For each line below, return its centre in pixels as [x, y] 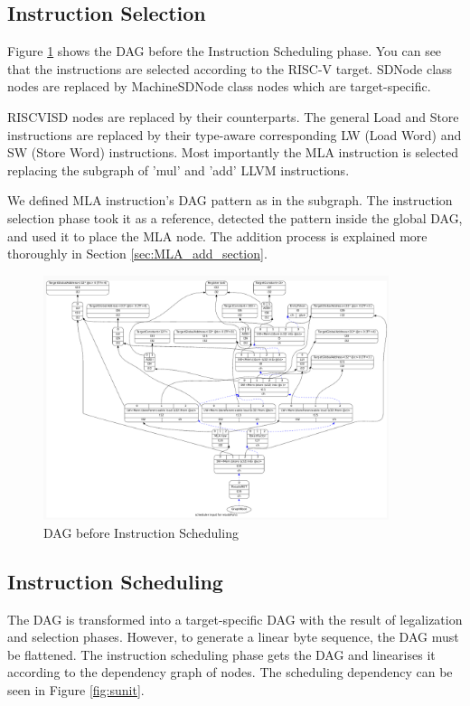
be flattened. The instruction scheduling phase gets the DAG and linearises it [221, 654]
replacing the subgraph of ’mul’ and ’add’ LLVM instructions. [179, 169]
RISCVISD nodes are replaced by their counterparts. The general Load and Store [233, 116]
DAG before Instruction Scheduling [141, 532]
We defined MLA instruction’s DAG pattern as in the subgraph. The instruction [230, 200]
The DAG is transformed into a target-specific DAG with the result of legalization [235, 619]
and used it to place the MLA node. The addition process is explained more [217, 235]
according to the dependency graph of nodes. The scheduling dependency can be [230, 672]
